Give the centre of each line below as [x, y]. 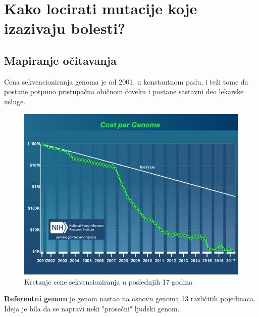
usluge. [15, 101]
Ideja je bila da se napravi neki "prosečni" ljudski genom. [92, 308]
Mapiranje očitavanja [60, 60]
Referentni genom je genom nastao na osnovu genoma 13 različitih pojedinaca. [130, 299]
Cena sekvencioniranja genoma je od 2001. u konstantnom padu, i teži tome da [126, 81]
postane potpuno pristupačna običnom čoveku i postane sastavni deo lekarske [124, 91]
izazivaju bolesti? [65, 28]
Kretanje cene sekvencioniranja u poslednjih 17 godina [109, 281]
